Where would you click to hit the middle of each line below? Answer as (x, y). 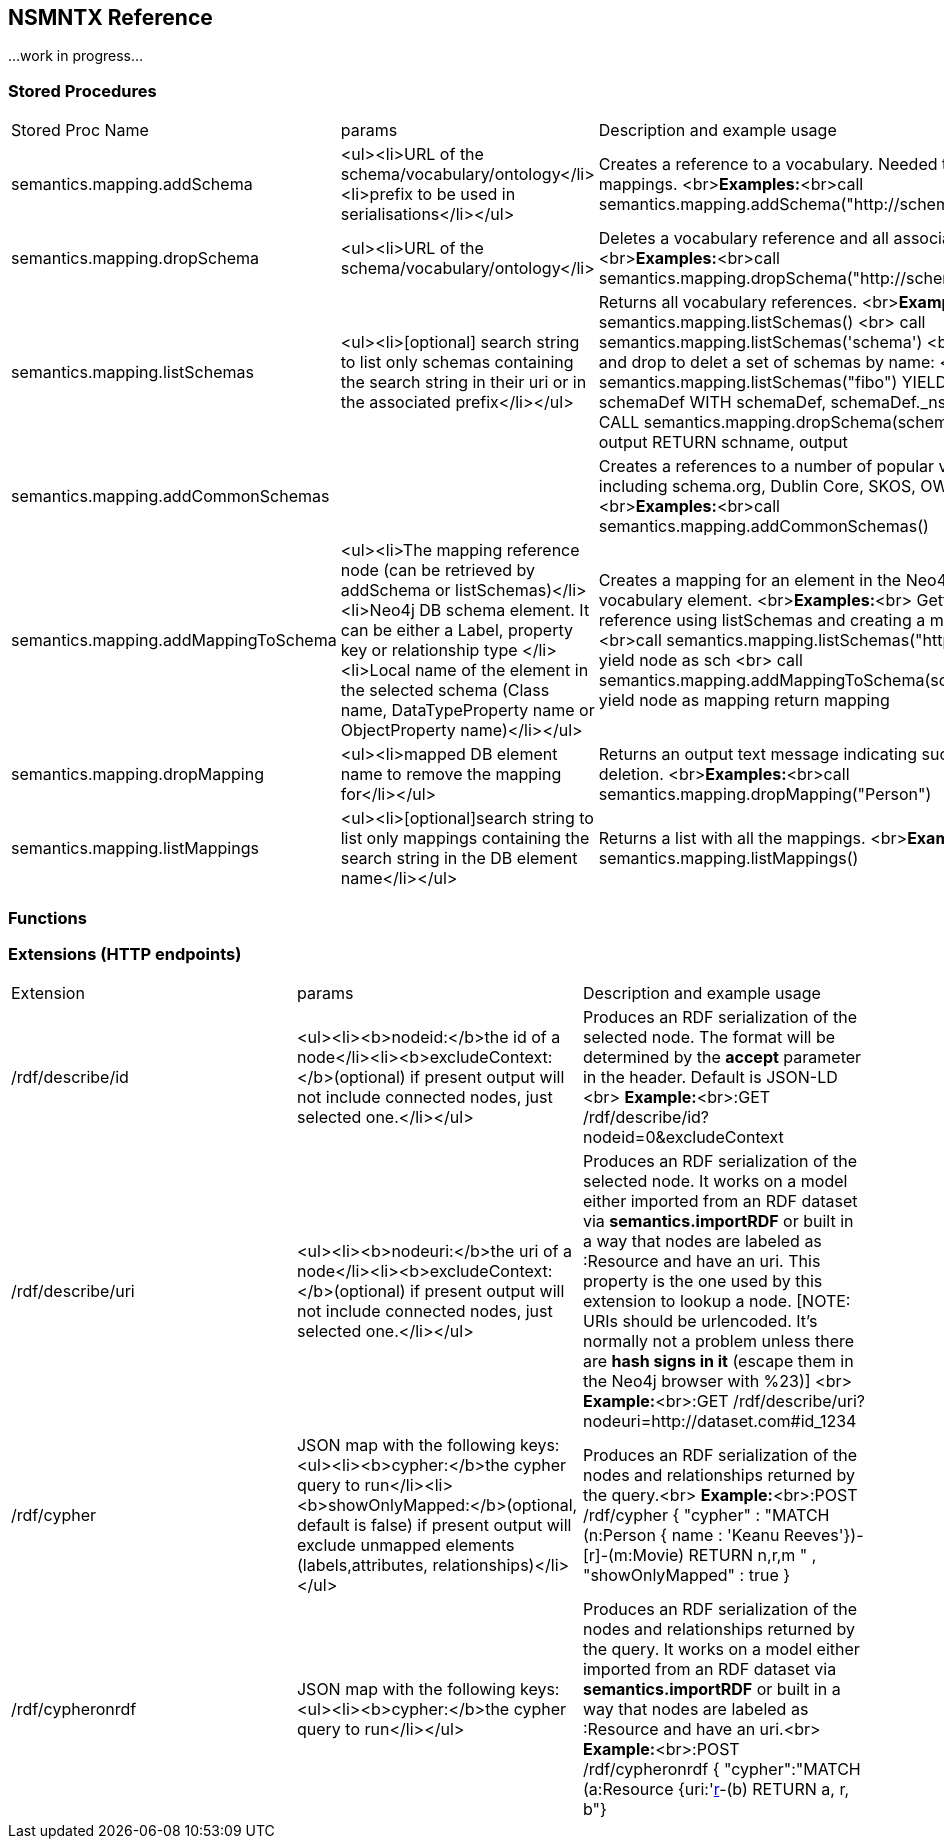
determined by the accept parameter (722, 1057)
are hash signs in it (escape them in (718, 1361)
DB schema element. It (504, 610)
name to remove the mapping (451, 774)
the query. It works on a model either (721, 1649)
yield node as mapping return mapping (744, 700)
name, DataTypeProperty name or (467, 710)
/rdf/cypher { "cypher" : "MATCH (706, 1515)
